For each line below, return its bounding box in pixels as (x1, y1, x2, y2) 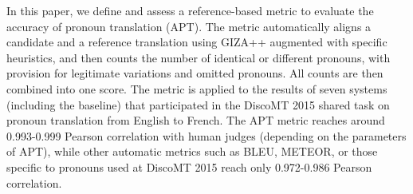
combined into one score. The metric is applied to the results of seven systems (6, 80, 387, 97)
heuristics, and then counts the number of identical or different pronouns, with (6, 49, 391, 65)
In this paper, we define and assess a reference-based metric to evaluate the (6, 2, 374, 18)
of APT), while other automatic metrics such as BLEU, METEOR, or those (6, 143, 378, 160)
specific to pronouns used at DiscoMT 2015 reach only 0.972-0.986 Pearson (6, 158, 372, 175)
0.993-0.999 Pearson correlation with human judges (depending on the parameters (6, 127, 407, 144)
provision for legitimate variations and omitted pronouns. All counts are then (6, 65, 383, 81)
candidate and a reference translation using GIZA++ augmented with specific (6, 34, 387, 50)
